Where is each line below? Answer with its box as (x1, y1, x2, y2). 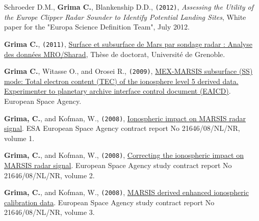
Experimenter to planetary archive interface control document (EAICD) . (4, 86, 231, 96)
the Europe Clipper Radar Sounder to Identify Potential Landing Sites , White (4, 11, 246, 22)
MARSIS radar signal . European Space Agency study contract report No (4, 160, 232, 171)
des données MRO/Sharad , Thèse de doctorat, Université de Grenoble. (4, 48, 225, 59)
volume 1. (4, 132, 35, 143)
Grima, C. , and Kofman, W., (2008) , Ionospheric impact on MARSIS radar (4, 113, 246, 123)
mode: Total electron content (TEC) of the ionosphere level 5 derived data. (4, 75, 239, 86)
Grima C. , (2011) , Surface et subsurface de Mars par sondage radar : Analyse (4, 38, 252, 49)
